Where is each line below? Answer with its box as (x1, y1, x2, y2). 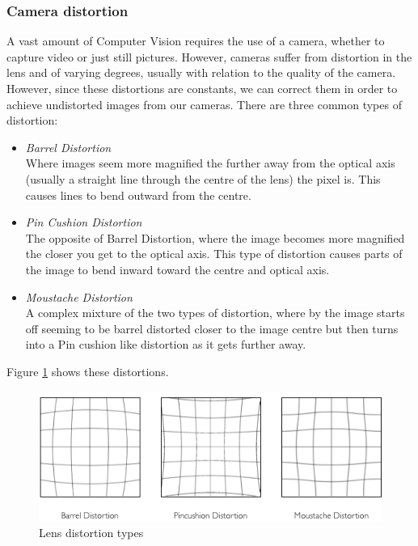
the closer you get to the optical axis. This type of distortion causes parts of (25, 245, 403, 262)
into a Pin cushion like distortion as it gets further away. (25, 336, 306, 353)
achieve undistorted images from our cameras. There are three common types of (6, 95, 402, 112)
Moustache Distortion (25, 288, 133, 305)
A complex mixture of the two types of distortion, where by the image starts (25, 304, 405, 321)
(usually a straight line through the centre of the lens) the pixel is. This (25, 170, 381, 187)
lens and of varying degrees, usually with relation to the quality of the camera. (6, 64, 396, 81)
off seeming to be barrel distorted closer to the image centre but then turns (25, 320, 399, 336)
